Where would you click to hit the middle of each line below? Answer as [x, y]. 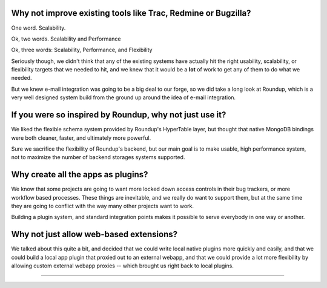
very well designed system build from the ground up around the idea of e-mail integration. [124, 97]
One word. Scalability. [38, 28]
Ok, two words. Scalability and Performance [66, 39]
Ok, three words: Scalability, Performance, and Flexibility [82, 50]
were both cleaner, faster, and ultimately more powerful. [81, 138]
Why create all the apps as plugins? [80, 175]
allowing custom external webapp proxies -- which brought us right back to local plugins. [123, 266]
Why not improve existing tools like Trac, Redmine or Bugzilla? [131, 13]
